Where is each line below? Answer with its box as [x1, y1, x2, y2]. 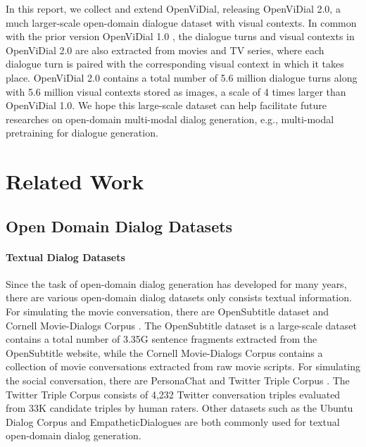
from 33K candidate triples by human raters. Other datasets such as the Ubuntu [6, 401, 353, 415]
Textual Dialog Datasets [6, 249, 125, 264]
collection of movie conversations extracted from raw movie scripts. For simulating [6, 359, 360, 374]
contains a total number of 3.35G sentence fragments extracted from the [6, 332, 317, 346]
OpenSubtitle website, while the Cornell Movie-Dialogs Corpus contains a [6, 345, 323, 360]
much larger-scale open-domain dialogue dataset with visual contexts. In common [6, 15, 357, 30]
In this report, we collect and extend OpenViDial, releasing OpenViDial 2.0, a [6, 1, 341, 15]
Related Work [6, 167, 144, 196]
